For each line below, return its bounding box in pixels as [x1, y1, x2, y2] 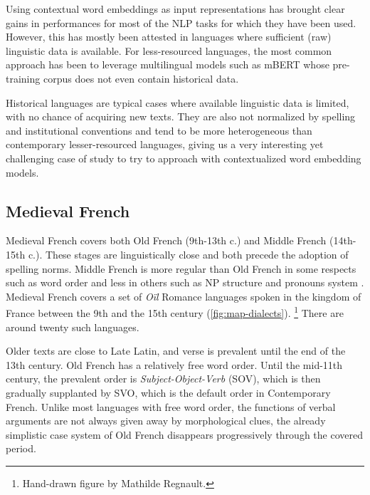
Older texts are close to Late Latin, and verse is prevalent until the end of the [6, 343, 346, 358]
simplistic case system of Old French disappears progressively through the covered [6, 427, 363, 442]
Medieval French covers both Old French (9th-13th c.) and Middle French [6, 233, 327, 248]
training [6, 71, 41, 85]
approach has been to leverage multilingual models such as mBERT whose [6, 57, 329, 72]
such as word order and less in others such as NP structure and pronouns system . [6, 275, 364, 290]
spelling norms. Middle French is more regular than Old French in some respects [6, 261, 356, 276]
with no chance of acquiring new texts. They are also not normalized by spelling [6, 109, 356, 124]
